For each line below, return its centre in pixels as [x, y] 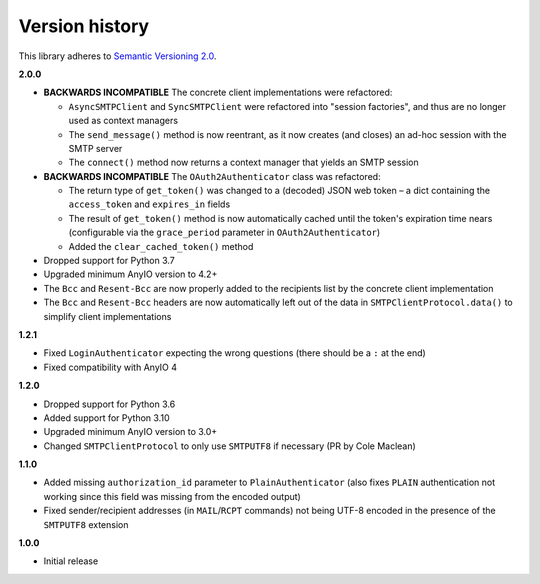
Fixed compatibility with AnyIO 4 [110, 367]
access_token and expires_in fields [149, 204]
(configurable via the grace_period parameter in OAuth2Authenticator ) [224, 232]
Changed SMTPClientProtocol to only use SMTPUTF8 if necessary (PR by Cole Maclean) [230, 446]
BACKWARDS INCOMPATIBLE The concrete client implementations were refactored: [218, 92]
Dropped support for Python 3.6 [109, 404]
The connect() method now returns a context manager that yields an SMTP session [243, 162]
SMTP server [95, 148]
